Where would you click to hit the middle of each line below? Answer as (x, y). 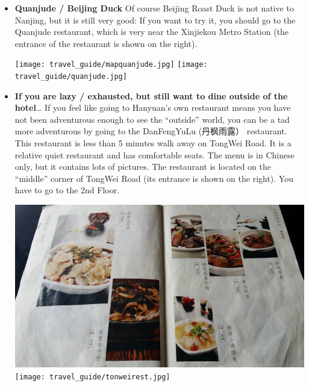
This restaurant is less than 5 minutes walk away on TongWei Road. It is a (153, 143)
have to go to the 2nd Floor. (67, 190)
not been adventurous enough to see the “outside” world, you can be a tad (152, 119)
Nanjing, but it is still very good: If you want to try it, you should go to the (155, 20)
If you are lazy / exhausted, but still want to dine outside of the (151, 95)
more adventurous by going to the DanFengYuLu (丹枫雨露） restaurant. (151, 131)
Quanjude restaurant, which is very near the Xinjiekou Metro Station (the (152, 32)
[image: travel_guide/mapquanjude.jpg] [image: (111, 65)
